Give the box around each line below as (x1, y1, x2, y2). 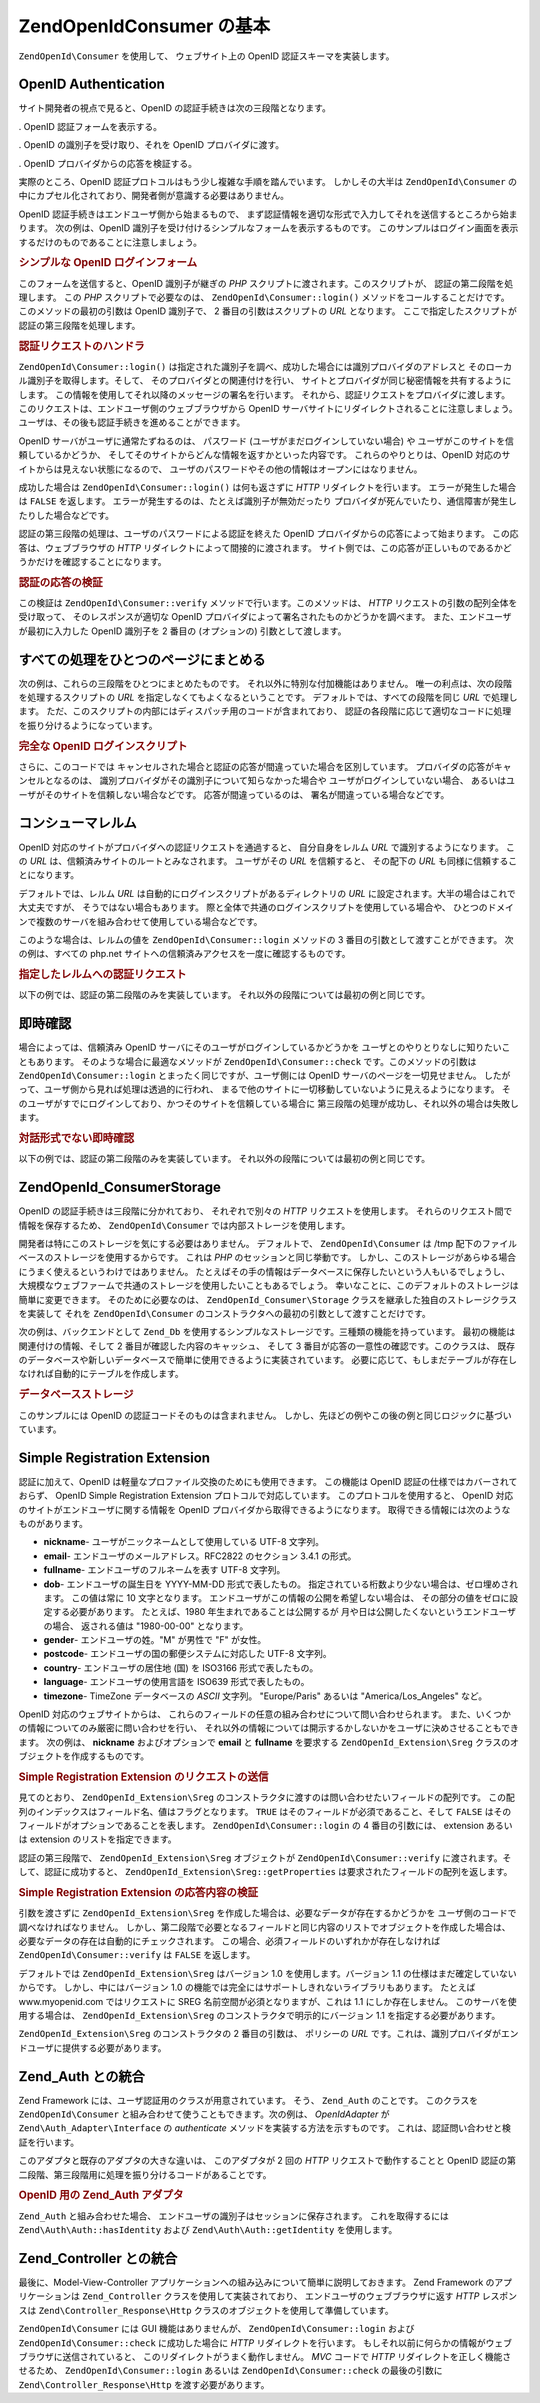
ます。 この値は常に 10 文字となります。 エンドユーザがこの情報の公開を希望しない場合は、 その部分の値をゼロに (43, 1591, 510, 1604)
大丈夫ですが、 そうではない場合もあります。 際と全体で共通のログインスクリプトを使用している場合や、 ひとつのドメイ (18, 901, 515, 914)
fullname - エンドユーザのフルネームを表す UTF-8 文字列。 (43, 1564, 286, 1576)
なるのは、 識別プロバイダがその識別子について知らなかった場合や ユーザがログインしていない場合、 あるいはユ (53, 775, 515, 787)
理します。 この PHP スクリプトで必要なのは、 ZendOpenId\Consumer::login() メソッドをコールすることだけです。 (18, 291, 510, 304)
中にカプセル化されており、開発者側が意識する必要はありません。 (18, 190, 290, 202)
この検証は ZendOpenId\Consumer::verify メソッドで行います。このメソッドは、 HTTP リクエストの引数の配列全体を (18, 596, 518, 609)
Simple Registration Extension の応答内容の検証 (18, 1886, 259, 1899)
